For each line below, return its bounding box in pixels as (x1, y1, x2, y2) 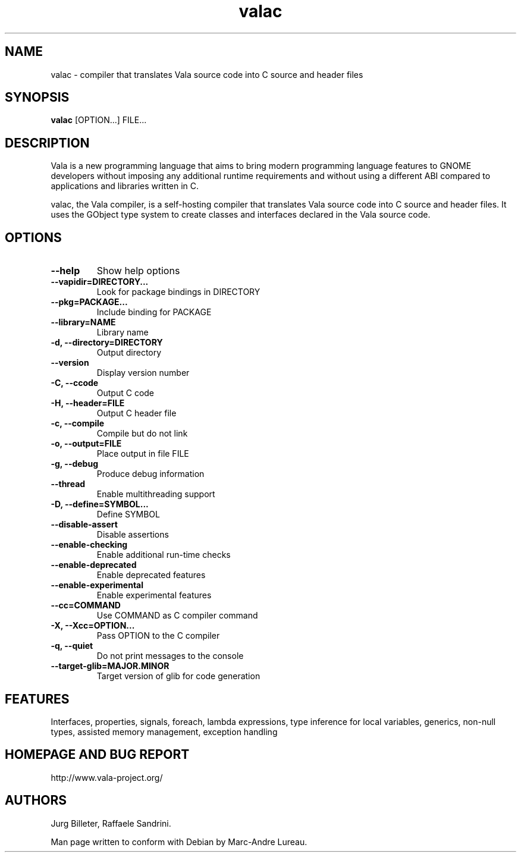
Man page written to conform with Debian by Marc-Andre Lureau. (51, 836, 307, 847)
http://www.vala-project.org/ (51, 772, 163, 783)
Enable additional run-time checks (96, 550, 231, 560)
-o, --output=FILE (51, 438, 122, 449)
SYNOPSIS (5, 90, 70, 105)
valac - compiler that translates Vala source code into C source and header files (51, 69, 363, 80)
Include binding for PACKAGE (96, 307, 212, 318)
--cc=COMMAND (51, 600, 121, 611)
